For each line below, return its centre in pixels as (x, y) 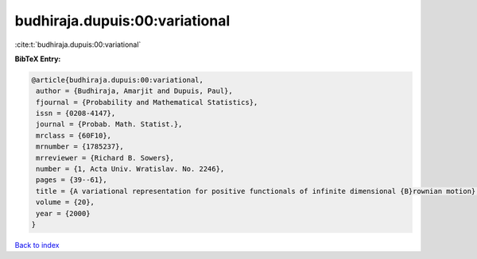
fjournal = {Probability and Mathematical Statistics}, (147, 102)
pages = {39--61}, (72, 180)
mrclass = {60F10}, (74, 135)
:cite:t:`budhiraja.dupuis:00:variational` (78, 44)
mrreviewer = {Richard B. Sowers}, (105, 158)
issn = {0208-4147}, (76, 114)
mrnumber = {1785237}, (80, 147)
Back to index (37, 245)
